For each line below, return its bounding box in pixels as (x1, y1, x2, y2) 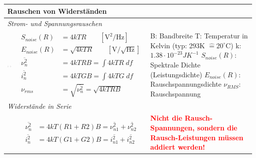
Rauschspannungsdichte (150, 79, 222, 89)
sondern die (197, 123, 237, 133)
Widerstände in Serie (7, 100, 71, 111)
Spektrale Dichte (150, 59, 201, 69)
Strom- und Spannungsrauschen (7, 18, 102, 29)
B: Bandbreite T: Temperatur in (150, 31, 248, 41)
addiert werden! (150, 142, 205, 152)
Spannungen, (150, 123, 195, 133)
